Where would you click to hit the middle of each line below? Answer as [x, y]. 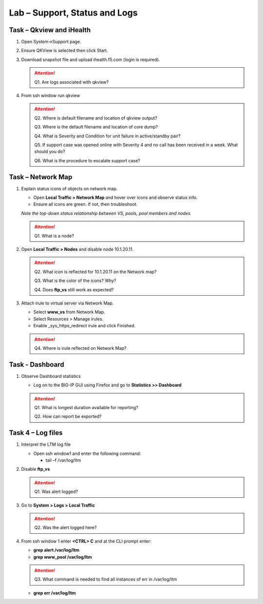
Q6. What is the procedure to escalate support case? [87, 160]
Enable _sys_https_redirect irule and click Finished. [85, 326]
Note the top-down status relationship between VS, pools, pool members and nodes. [106, 213]
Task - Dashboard [37, 365]
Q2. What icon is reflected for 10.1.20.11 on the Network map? [95, 272]
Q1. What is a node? [54, 236]
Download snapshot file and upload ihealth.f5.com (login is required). [91, 59]
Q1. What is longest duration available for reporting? [86, 407]
